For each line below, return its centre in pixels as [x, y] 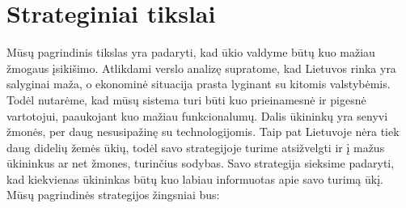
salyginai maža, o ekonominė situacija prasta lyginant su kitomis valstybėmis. [199, 84]
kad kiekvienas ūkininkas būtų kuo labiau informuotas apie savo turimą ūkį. [195, 178]
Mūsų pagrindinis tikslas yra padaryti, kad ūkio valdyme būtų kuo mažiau [191, 52]
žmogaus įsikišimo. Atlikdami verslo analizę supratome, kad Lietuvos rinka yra [201, 68]
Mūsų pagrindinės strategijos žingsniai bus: [113, 195]
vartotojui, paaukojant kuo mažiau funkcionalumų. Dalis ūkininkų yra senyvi [197, 115]
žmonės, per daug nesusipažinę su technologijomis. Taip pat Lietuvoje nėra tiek [203, 132]
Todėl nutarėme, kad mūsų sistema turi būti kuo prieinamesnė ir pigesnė [186, 99]
